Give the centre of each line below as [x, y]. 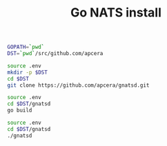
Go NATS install [116, 13]
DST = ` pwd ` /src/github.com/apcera [55, 54]
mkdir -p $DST [28, 72]
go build [20, 111]
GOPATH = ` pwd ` [26, 47]
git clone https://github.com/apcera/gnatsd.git [78, 85]
